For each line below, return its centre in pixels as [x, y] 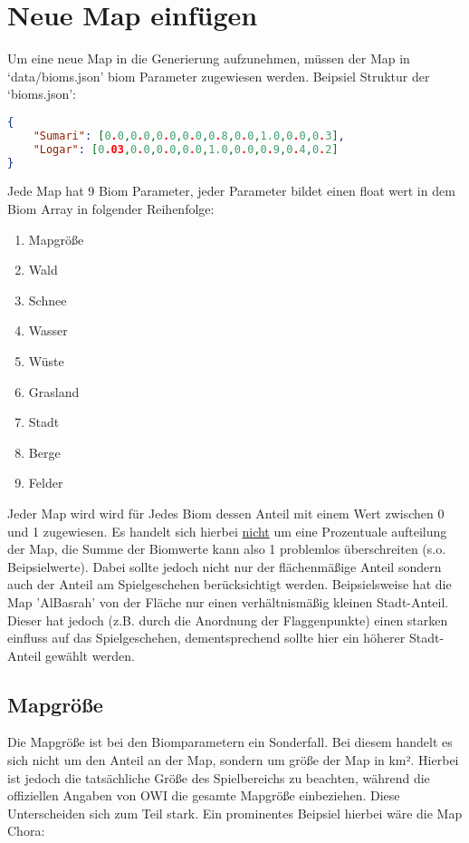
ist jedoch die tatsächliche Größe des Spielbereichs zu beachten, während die [219, 777]
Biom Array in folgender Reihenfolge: [111, 208]
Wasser [48, 330]
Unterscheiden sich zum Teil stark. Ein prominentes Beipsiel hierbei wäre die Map [235, 813]
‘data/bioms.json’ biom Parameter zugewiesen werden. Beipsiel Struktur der [219, 76]
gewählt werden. [90, 655]
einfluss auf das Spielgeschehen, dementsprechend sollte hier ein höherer [206, 638]
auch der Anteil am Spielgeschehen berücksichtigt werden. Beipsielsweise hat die [230, 584]
